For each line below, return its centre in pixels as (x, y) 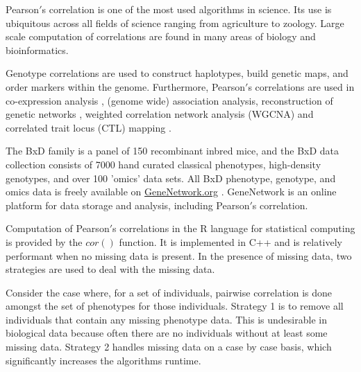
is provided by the (44, 241)
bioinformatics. (37, 50)
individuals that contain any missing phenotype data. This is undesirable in (166, 319)
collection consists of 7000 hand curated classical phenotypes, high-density (163, 164)
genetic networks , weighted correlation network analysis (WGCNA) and (160, 114)
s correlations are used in (301, 86)
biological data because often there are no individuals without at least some (167, 333)
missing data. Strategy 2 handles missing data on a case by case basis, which (169, 347)
